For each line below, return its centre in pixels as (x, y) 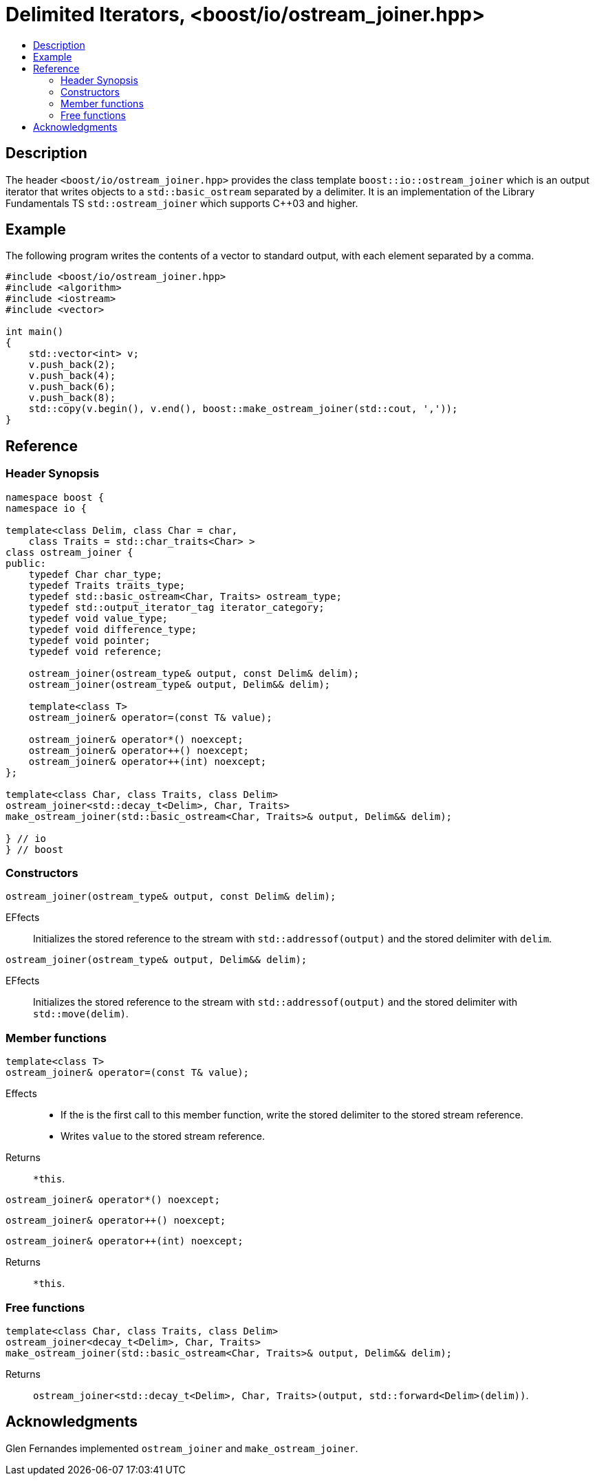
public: (26, 563)
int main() (35, 332)
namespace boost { (55, 497)
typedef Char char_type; (95, 574)
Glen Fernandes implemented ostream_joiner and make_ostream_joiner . (182, 1448)
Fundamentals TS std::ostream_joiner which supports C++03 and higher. (182, 203)
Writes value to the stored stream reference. (163, 1136)
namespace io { (46, 508)
